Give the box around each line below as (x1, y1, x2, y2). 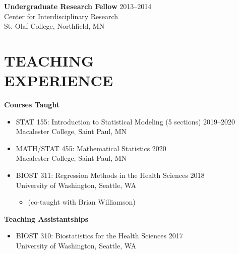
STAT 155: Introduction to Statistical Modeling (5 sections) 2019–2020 (16, 116, 235, 126)
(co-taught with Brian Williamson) (28, 197, 136, 207)
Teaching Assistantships (4, 213, 89, 224)
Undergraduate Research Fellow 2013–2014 (4, 1, 152, 11)
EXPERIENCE (4, 70, 113, 91)
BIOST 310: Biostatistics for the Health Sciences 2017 (16, 230, 183, 241)
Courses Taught (4, 99, 60, 110)
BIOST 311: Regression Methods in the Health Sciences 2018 (16, 170, 205, 180)
